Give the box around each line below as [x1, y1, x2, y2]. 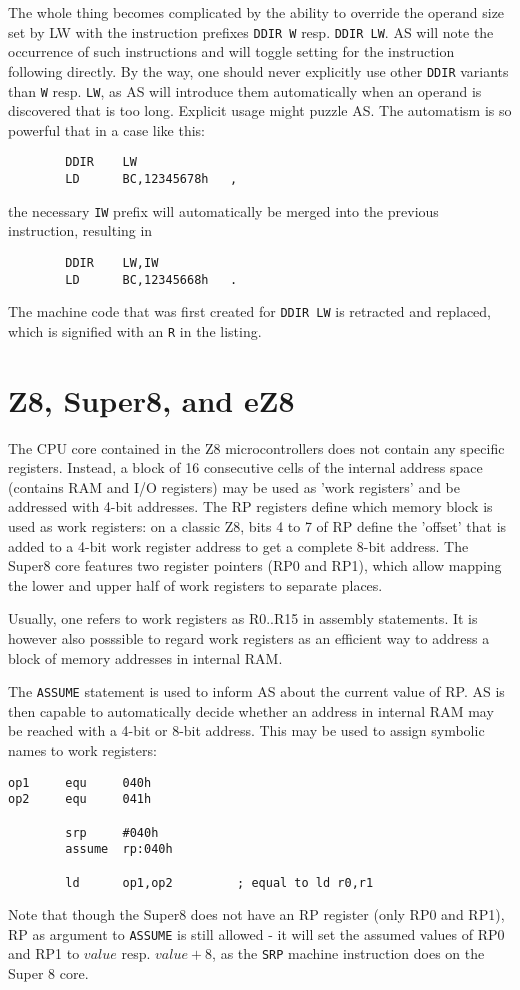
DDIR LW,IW [65, 255, 159, 270]
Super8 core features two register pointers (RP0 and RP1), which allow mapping [8, 555, 502, 576]
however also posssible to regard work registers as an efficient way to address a [8, 628, 490, 648]
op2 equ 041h [8, 792, 152, 807]
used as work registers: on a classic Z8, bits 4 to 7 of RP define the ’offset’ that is [8, 516, 507, 537]
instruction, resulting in [8, 220, 153, 241]
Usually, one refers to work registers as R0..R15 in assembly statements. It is [8, 608, 478, 629]
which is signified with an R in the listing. [8, 320, 262, 341]
